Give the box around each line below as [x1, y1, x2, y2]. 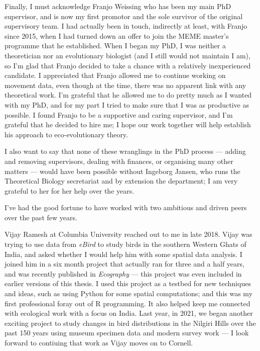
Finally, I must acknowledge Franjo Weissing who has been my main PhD [5, 1, 231, 11]
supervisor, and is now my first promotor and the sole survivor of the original [5, 11, 243, 21]
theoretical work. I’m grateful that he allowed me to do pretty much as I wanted [5, 90, 252, 100]
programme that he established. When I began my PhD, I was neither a [5, 40, 226, 51]
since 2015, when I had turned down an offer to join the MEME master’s [5, 30, 229, 41]
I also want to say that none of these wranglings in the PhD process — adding [5, 146, 246, 156]
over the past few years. [5, 212, 77, 222]
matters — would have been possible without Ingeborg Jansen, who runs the [5, 165, 240, 176]
